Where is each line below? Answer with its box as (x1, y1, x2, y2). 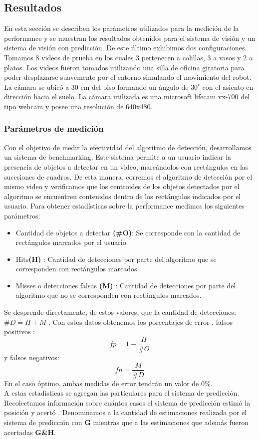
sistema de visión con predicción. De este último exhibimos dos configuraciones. (4, 42, 247, 53)
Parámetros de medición (4, 122, 104, 135)
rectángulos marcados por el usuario (15, 237, 126, 247)
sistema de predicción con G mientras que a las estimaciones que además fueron (4, 417, 249, 427)
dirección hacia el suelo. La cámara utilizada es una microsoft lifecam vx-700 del (4, 91, 250, 102)
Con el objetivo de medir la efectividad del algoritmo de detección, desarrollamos (4, 142, 252, 152)
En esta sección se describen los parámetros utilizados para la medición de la (4, 23, 239, 33)
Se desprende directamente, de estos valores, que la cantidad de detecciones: (4, 307, 236, 317)
